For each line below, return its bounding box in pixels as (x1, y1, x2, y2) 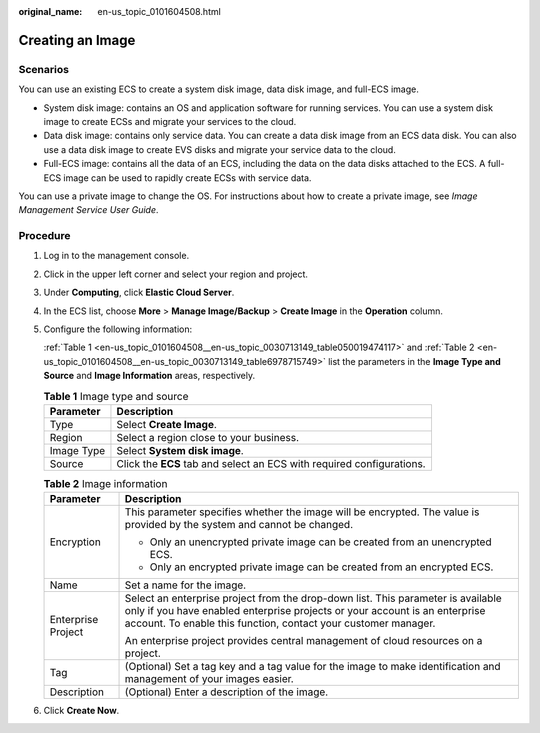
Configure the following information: (43, 323, 193, 335)
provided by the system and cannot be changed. (124, 518, 354, 532)
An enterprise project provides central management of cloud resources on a (124, 634, 483, 648)
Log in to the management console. (43, 250, 190, 262)
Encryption (49, 535, 102, 549)
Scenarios (18, 62, 70, 76)
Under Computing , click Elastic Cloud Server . (43, 286, 235, 299)
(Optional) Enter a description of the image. (124, 685, 329, 699)
